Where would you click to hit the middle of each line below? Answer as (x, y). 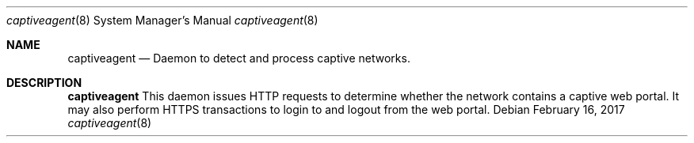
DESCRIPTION (44, 83)
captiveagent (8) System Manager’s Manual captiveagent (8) (162, 20)
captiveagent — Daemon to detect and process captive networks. (239, 58)
